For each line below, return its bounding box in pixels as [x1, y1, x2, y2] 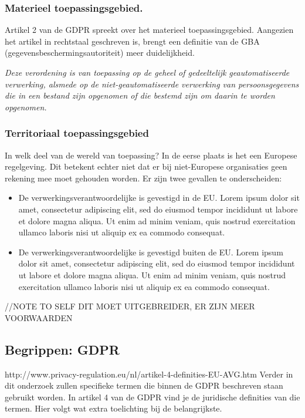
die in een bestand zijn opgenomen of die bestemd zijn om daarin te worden [5, 89, 275, 102]
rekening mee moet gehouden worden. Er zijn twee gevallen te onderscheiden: [5, 171, 282, 184]
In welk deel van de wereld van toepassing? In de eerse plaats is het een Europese [5, 149, 297, 161]
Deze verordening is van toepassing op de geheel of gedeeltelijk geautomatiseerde [5, 66, 290, 78]
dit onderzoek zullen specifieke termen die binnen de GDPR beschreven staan [5, 379, 283, 392]
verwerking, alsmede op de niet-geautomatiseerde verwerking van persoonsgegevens [5, 77, 299, 90]
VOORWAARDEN [5, 311, 73, 323]
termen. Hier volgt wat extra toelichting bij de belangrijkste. [5, 402, 222, 414]
